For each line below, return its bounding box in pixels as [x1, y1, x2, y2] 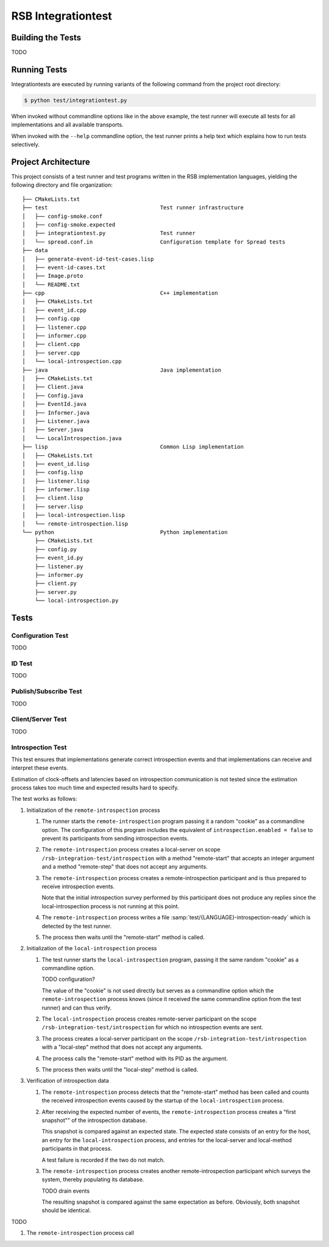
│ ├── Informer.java [22, 409, 90, 416]
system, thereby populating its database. [41, 1176, 144, 1184]
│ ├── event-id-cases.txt [22, 264, 106, 271]
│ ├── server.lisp [22, 503, 83, 510]
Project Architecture [11, 156, 91, 167]
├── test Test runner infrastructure [22, 204, 244, 211]
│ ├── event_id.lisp [22, 460, 90, 467]
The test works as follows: [11, 795, 77, 803]
